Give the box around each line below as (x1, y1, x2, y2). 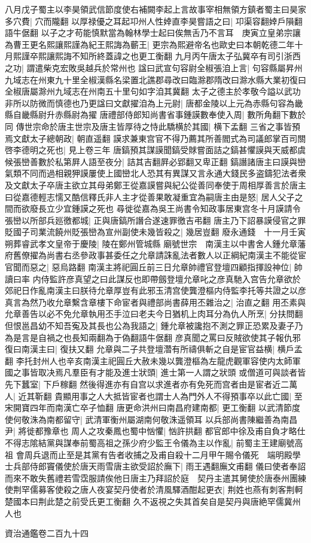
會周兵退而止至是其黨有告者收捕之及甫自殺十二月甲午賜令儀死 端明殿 (16, 448, 292, 460)
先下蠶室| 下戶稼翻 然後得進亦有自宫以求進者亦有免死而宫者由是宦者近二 (5, 378, 289, 390)
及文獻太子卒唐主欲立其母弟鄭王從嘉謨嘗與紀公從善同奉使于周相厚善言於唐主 (5, 178, 306, 191)
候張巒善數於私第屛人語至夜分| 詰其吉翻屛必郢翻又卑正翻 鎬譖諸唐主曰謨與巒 (5, 155, 306, 167)
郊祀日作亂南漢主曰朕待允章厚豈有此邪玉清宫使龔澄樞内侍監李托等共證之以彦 (5, 284, 306, 297)
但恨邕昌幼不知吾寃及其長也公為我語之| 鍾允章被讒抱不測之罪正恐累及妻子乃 (5, 319, 303, 332)
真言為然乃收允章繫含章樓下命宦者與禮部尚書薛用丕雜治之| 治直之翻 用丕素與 (5, 295, 306, 308)
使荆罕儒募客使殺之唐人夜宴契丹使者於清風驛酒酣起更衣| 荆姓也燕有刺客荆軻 (5, 483, 303, 496)
